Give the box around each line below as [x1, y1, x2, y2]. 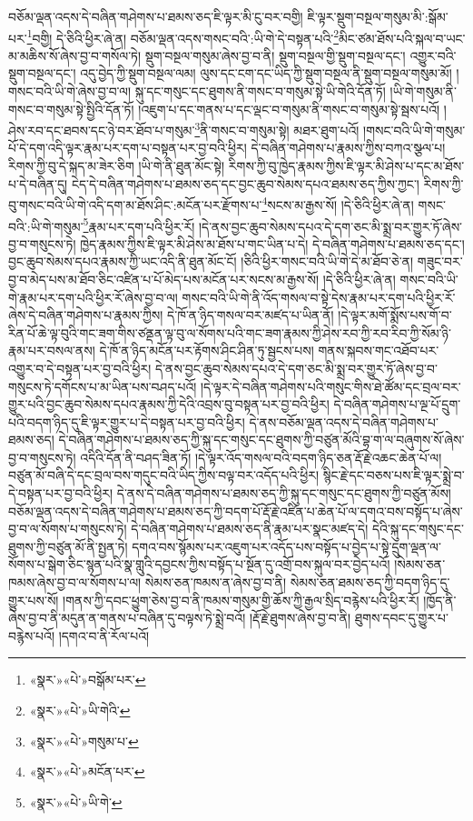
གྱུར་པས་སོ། [8, 590, 59, 609]
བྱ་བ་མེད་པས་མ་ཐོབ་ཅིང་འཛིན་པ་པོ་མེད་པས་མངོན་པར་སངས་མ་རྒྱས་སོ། [8, 269, 320, 288]
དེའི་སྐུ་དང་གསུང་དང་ [372, 519, 464, 538]
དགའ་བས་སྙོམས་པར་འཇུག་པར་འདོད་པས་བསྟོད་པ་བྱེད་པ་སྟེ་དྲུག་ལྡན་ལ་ [132, 536, 441, 556]
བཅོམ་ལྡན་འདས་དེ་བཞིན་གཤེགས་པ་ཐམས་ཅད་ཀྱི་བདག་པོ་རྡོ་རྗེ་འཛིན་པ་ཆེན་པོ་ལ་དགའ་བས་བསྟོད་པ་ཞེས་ [8, 501, 463, 520]
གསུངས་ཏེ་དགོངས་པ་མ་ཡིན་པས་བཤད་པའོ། [8, 376, 197, 395]
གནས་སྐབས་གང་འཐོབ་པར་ [318, 341, 439, 360]
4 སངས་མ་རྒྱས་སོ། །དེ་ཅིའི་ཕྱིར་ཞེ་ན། [261, 193, 414, 214]
